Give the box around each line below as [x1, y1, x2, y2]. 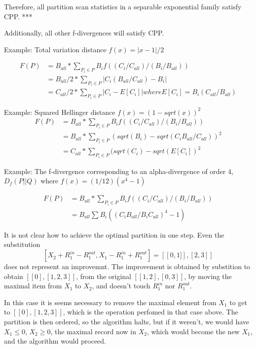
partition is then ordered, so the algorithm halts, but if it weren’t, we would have [4, 316, 250, 327]
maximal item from [4, 280, 62, 291]
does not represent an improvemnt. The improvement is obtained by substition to [4, 261, 251, 272]
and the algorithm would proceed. [4, 336, 106, 346]
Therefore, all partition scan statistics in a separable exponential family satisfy [4, 1, 242, 11]
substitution [4, 239, 40, 249]
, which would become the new [146, 326, 240, 336]
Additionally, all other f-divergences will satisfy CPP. [4, 28, 164, 38]
